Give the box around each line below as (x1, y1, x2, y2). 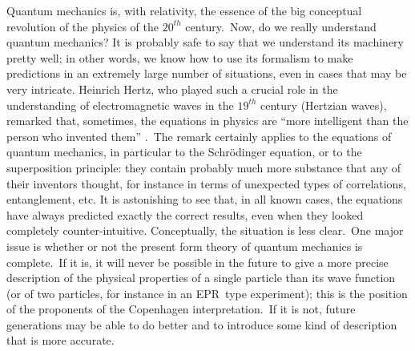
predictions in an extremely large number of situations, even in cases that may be (6, 65, 407, 82)
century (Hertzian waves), (260, 96, 387, 113)
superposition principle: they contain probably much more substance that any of (6, 159, 401, 175)
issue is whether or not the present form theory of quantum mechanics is (6, 237, 363, 254)
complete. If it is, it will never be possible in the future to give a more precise (6, 253, 389, 270)
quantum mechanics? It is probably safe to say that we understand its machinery (6, 34, 405, 50)
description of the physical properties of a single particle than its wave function (6, 269, 396, 286)
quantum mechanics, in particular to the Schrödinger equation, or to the (6, 143, 362, 160)
